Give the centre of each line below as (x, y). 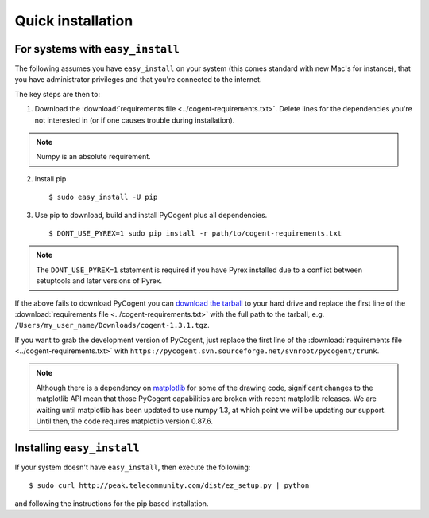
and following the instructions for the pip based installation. (112, 503)
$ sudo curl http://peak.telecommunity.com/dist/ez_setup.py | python (169, 486)
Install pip (50, 178)
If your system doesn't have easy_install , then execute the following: (133, 467)
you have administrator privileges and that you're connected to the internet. (138, 80)
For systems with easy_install (97, 49)
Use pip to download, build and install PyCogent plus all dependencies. (151, 215)
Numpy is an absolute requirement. (93, 157)
